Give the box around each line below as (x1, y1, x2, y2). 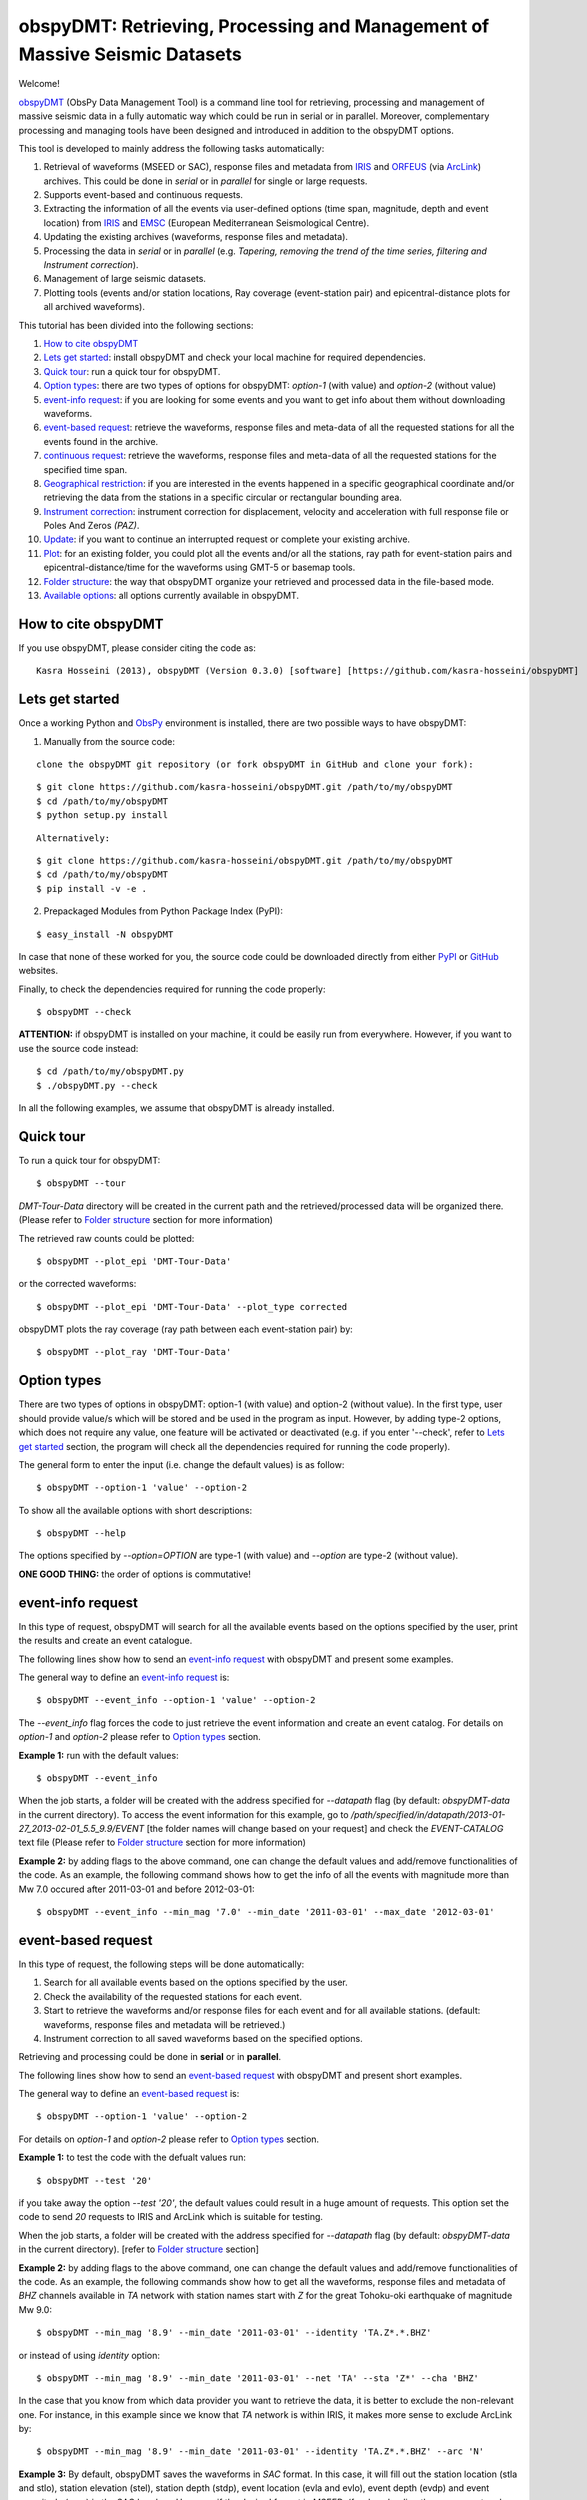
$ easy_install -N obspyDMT (36, 928, 174, 940)
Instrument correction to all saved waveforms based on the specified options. (43, 2032, 364, 2044)
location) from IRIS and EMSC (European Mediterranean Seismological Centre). (43, 216, 370, 229)
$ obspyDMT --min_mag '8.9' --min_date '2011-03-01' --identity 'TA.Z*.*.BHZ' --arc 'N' (36, 2446, 485, 2457)
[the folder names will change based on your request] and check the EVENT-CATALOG (146, 1823, 504, 1835)
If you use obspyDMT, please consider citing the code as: (18, 641, 257, 654)
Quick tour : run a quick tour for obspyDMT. (43, 365, 221, 377)
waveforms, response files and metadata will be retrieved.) (43, 2018, 286, 2030)
